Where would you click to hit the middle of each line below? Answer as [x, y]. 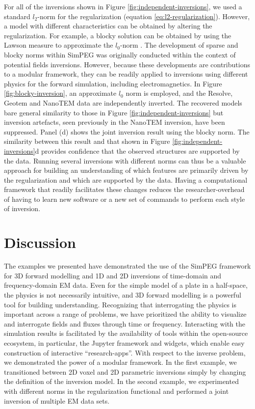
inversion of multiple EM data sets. [57, 400]
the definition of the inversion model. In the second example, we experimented [121, 381]
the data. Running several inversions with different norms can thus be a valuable [125, 160]
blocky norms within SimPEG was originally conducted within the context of [120, 54]
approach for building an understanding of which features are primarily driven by [126, 170]
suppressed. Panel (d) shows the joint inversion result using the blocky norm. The [127, 131]
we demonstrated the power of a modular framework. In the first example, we [120, 362]
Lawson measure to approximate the [59, 45]
